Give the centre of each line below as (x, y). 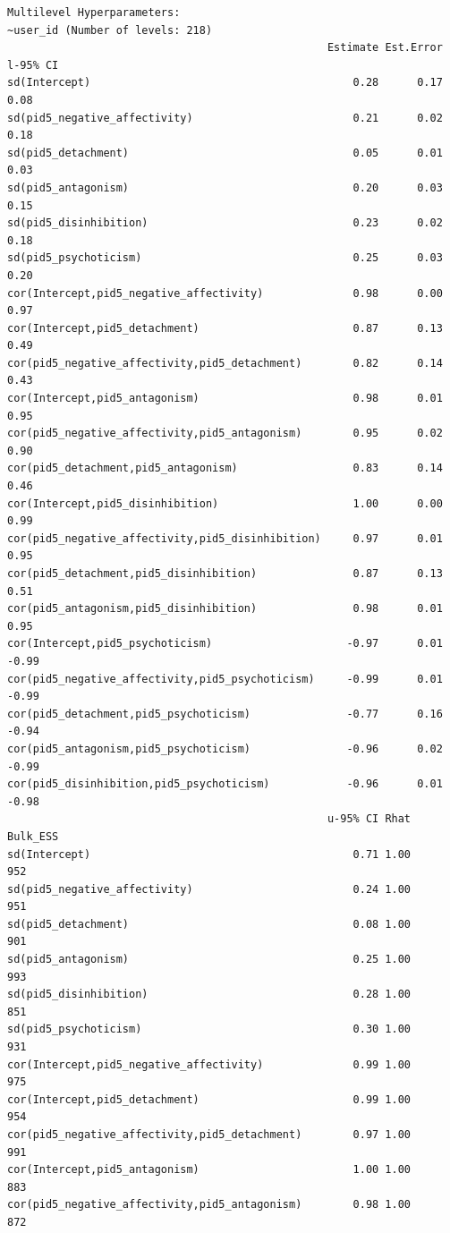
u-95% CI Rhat (369, 819)
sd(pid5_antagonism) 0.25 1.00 (209, 960)
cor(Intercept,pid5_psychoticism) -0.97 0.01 (225, 644)
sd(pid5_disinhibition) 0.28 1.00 (209, 995)
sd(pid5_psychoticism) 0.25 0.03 (225, 258)
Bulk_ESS (33, 836)
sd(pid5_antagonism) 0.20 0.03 (225, 187)
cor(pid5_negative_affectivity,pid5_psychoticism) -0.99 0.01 (225, 679)
